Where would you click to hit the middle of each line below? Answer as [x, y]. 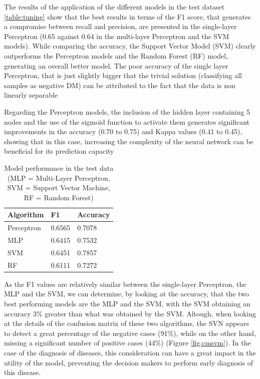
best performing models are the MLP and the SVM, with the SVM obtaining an [127, 303]
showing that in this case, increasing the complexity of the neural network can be [129, 141]
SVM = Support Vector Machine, [59, 187]
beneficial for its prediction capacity [59, 151]
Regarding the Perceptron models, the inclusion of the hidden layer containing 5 [127, 111]
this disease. [23, 372]
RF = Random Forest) [59, 197]
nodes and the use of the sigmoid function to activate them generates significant [127, 121]
